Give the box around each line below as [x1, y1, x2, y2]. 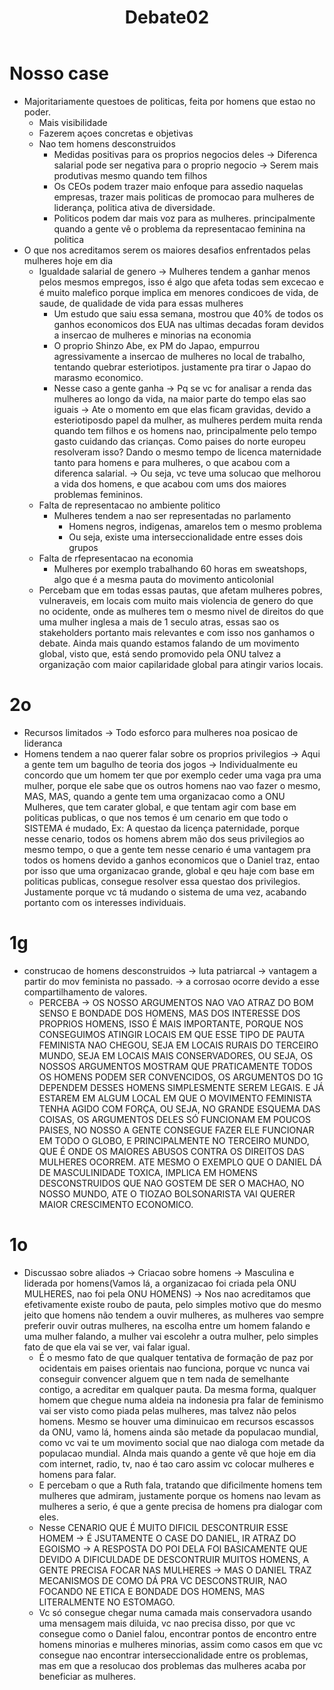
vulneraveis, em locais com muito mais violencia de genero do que [38, 594, 314, 606]
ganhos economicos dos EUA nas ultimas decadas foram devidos [53, 318, 324, 330]
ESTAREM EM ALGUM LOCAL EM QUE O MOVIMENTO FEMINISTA [38, 1092, 312, 1104]
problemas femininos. [53, 488, 144, 500]
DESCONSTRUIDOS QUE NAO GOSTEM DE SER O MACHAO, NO [38, 1177, 305, 1189]
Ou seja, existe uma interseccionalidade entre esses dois [68, 531, 304, 543]
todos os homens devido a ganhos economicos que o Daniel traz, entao [23, 854, 321, 866]
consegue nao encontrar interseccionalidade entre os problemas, [38, 1649, 309, 1661]
